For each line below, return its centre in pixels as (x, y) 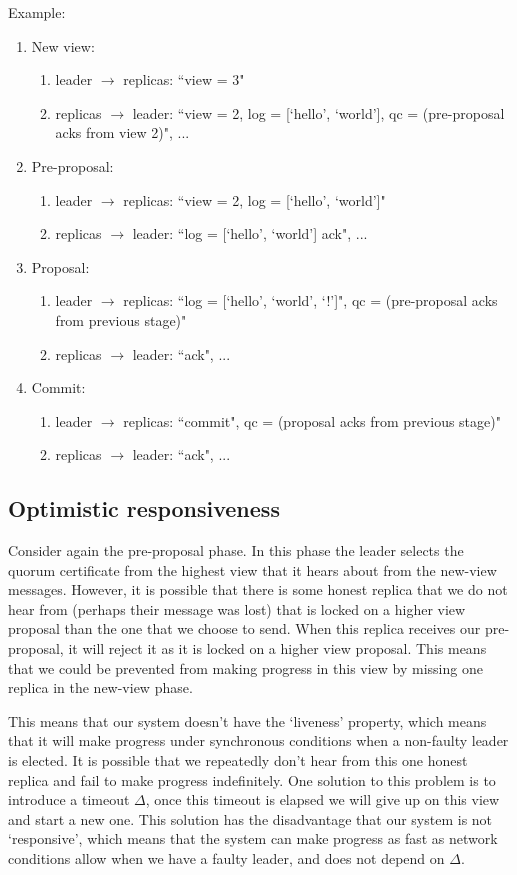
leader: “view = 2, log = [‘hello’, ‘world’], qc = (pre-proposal (318, 112)
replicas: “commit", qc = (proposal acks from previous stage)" (312, 420)
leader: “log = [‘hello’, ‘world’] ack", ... (250, 233)
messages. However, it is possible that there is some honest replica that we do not (258, 589)
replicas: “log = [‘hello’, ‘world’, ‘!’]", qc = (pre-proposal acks (310, 300)
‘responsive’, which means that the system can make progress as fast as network (253, 838)
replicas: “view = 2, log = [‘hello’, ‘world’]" (254, 199)
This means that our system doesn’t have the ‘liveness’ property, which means (247, 720)
